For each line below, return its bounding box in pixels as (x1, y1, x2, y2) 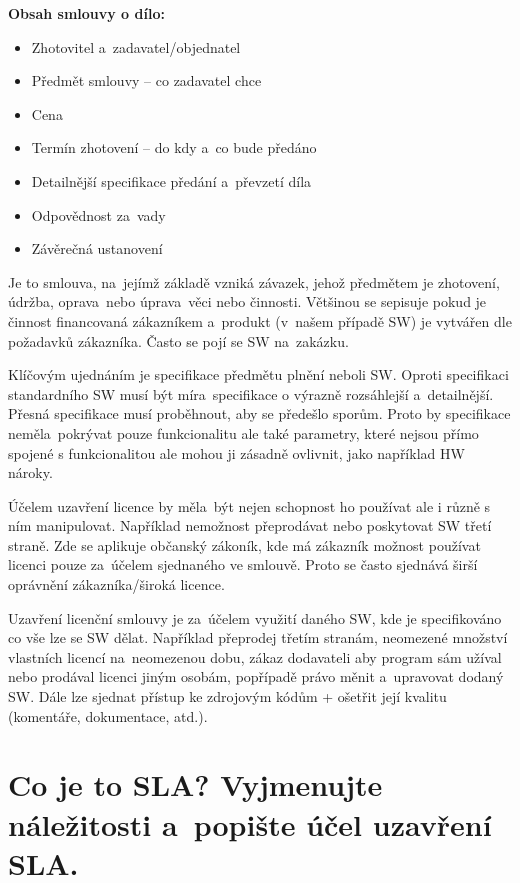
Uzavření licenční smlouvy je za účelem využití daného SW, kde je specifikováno (8, 607, 502, 628)
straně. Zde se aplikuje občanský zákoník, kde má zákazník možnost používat (8, 534, 481, 555)
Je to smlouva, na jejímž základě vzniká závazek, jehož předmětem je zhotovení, (8, 271, 500, 292)
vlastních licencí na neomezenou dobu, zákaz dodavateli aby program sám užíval (8, 646, 502, 667)
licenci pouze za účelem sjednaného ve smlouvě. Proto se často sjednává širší (8, 554, 478, 575)
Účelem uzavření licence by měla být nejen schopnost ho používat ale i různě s (8, 495, 491, 516)
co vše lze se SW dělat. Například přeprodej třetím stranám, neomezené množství (8, 627, 508, 648)
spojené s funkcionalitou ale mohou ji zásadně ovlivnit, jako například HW (8, 442, 465, 463)
